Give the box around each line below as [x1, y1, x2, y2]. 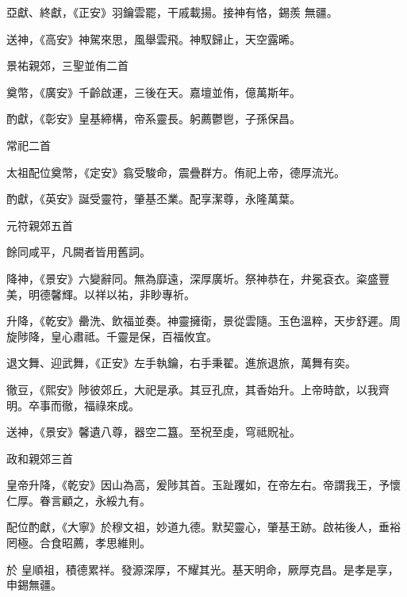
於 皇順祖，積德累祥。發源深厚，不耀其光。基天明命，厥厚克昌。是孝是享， [6, 561, 399, 577]
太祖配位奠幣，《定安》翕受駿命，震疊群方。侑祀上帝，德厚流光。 [6, 163, 345, 180]
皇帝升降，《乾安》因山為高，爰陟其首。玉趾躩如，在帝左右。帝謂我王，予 [6, 476, 390, 493]
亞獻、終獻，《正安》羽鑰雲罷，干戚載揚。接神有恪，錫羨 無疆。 [6, 4, 338, 20]
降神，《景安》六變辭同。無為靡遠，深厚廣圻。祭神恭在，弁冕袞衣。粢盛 [6, 270, 378, 286]
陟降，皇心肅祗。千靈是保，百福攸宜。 [17, 327, 217, 344]
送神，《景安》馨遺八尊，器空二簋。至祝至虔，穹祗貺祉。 [6, 423, 301, 440]
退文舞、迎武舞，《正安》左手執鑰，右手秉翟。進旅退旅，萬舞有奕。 [6, 354, 356, 371]
